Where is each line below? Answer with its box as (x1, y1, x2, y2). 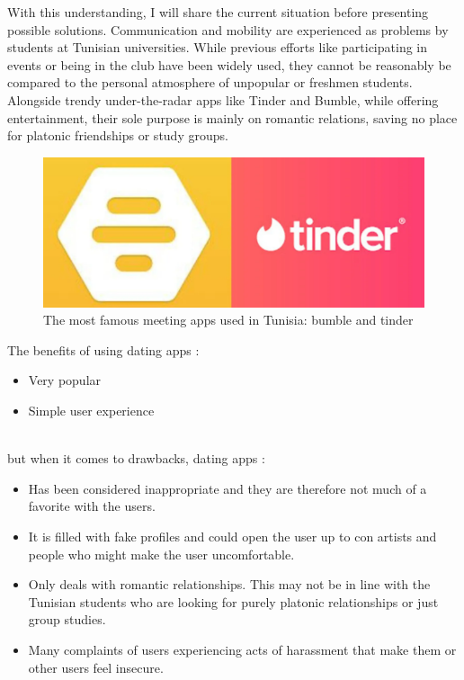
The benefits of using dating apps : (7, 340, 200, 359)
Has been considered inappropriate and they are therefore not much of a (28, 479, 427, 497)
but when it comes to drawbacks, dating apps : (7, 449, 265, 468)
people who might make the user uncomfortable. (28, 544, 295, 563)
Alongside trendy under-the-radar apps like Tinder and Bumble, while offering (7, 90, 439, 109)
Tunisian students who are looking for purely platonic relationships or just (28, 592, 439, 611)
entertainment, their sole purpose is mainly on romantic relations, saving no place (7, 108, 458, 127)
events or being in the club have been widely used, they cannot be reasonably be (7, 55, 451, 74)
